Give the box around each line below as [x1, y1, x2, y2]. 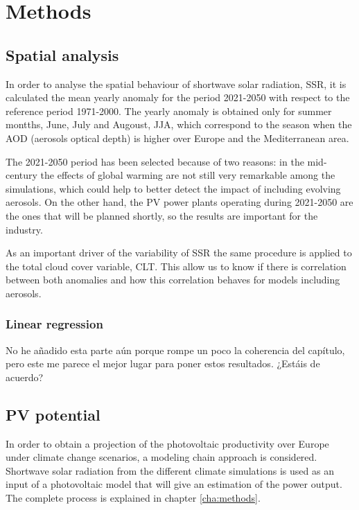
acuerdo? [6, 369, 44, 384]
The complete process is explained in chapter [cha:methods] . [6, 491, 261, 505]
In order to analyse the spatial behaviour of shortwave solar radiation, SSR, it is [6, 76, 347, 91]
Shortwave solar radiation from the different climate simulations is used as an [6, 463, 334, 477]
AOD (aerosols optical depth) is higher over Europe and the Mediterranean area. [6, 130, 349, 145]
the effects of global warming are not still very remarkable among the [40, 168, 335, 182]
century [6, 168, 37, 182]
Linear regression [6, 315, 103, 333]
